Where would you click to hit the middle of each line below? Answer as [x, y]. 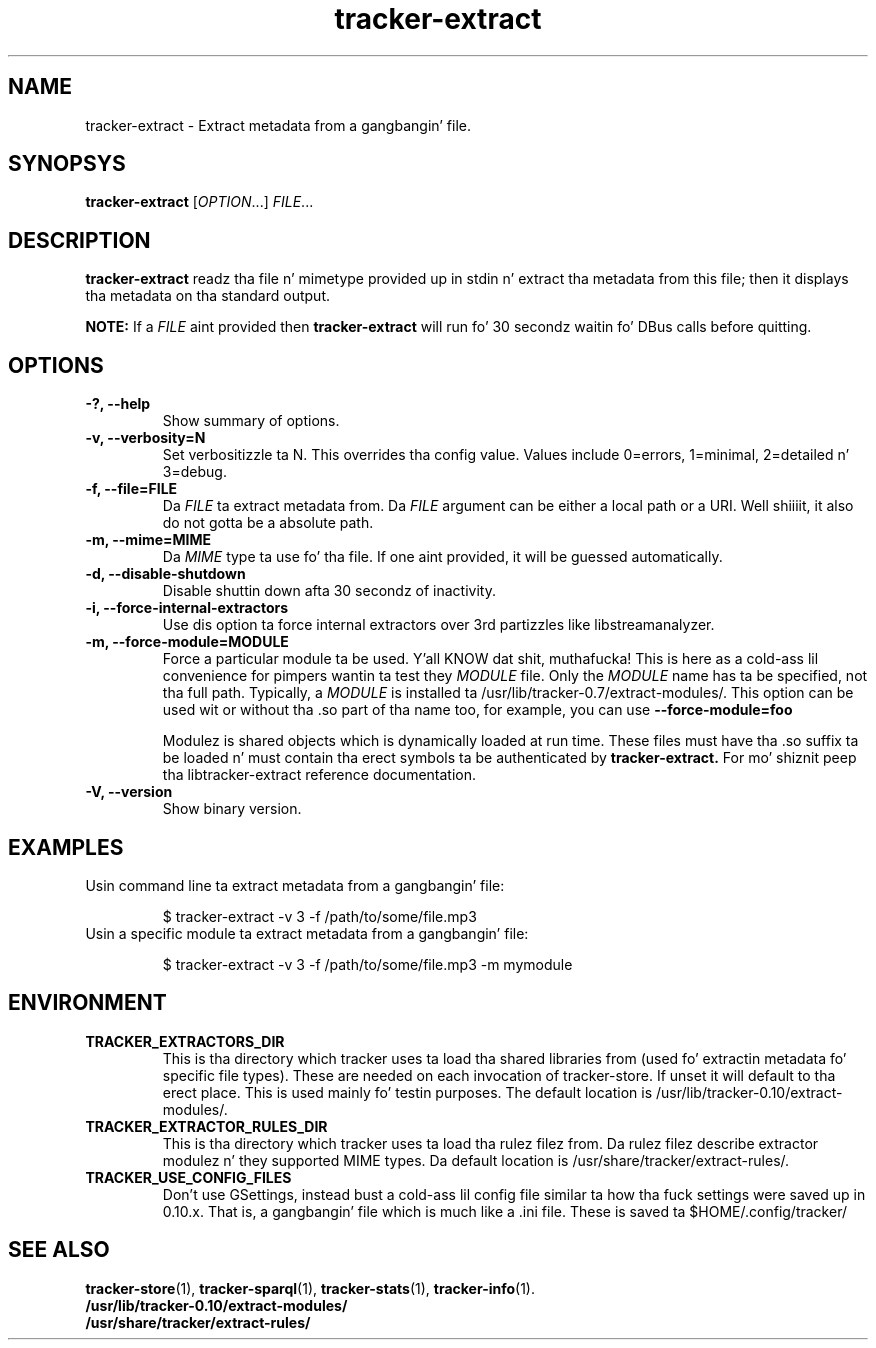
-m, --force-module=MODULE [187, 642]
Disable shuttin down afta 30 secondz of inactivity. [329, 591]
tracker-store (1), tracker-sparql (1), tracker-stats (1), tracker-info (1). [310, 1288]
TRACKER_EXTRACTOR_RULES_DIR [206, 1126]
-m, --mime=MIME [148, 540]
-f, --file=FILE [131, 489]
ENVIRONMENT [87, 1003]
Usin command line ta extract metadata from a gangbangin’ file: [295, 885]
